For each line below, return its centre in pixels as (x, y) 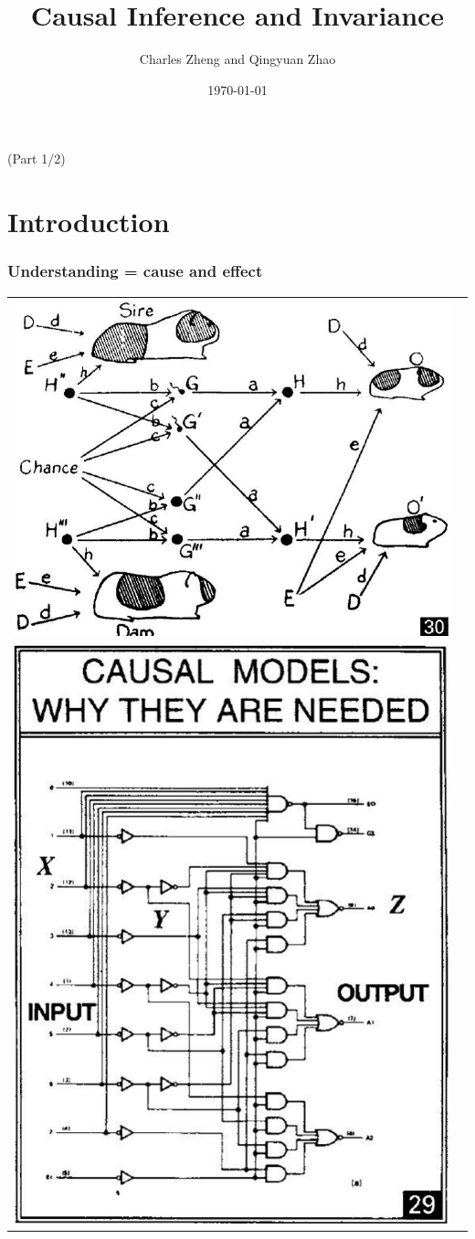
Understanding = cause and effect (135, 271)
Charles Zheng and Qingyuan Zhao (237, 59)
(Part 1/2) (37, 159)
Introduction (89, 222)
